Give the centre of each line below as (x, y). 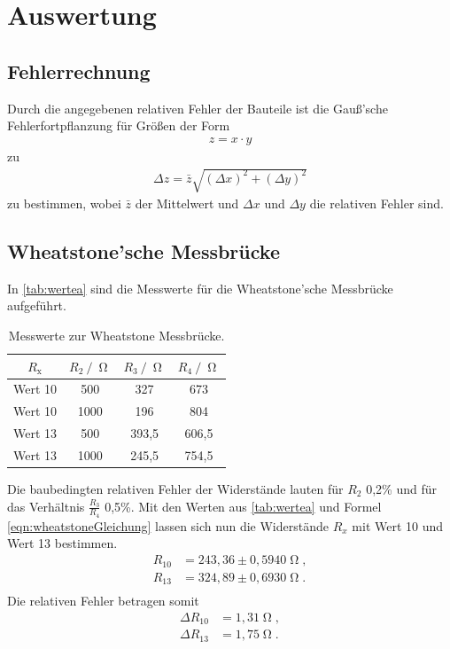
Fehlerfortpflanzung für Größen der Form (119, 125)
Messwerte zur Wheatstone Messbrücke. (116, 335)
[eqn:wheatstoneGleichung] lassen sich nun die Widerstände (168, 525)
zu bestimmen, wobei (64, 203)
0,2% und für (401, 489)
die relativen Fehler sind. (376, 203)
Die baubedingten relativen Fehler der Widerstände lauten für (175, 489)
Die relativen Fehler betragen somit (103, 601)
